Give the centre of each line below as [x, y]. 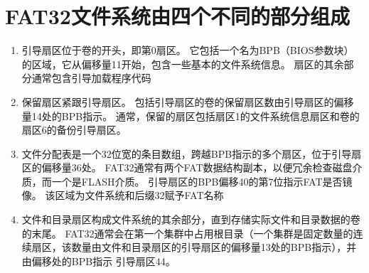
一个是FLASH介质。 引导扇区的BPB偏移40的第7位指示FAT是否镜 [202, 181]
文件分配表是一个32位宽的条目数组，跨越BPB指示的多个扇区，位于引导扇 [192, 153]
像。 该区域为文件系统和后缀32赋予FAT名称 [123, 195]
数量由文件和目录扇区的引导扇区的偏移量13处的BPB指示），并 [214, 247]
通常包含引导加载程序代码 [91, 78]
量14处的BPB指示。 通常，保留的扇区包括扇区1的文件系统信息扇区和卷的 [191, 116]
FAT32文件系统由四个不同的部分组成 [177, 16]
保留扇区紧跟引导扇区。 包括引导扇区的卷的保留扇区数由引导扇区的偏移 [188, 101]
